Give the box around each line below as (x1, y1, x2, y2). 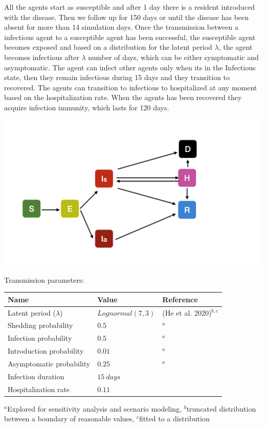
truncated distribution (186, 403, 256, 414)
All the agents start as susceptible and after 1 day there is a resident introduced (4, 2, 255, 12)
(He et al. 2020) (162, 307, 212, 318)
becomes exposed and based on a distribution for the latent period (4, 42, 212, 52)
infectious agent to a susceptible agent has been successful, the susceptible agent (4, 31, 256, 42)
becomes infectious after (4, 51, 79, 62)
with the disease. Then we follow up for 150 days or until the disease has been (4, 11, 249, 22)
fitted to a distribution (139, 413, 210, 424)
